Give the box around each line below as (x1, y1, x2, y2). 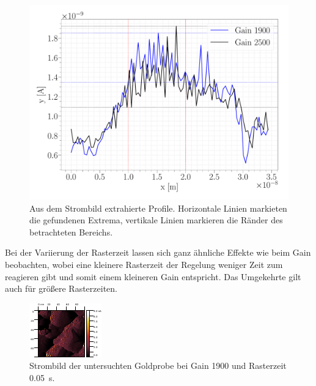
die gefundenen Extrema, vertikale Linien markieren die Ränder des (29, 213, 283, 226)
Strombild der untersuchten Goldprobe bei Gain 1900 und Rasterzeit (29, 359, 287, 372)
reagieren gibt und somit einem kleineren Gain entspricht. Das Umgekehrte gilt (5, 270, 301, 283)
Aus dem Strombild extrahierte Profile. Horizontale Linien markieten (29, 201, 287, 214)
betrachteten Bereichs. (29, 225, 113, 238)
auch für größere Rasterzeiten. (5, 282, 117, 295)
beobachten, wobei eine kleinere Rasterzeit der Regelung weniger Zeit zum (5, 258, 283, 270)
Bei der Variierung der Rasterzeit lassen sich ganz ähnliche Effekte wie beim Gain (5, 246, 311, 259)
